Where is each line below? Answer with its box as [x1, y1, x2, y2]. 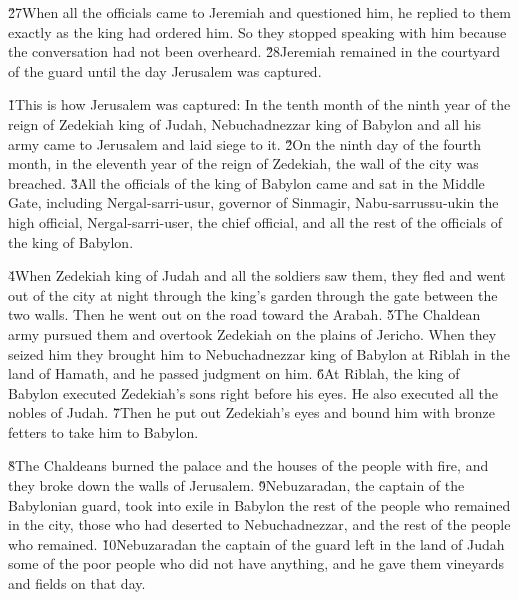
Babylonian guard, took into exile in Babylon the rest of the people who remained [8, 494, 511, 515]
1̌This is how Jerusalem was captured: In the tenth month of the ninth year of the [8, 94, 511, 115]
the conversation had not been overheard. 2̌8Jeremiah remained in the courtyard [8, 41, 501, 62]
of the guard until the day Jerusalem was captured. [8, 60, 322, 81]
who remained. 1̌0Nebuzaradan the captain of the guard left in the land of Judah [8, 533, 505, 554]
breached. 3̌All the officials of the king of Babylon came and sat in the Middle [8, 172, 485, 193]
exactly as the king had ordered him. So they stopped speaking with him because [8, 21, 507, 42]
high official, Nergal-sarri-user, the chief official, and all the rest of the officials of [8, 211, 502, 232]
